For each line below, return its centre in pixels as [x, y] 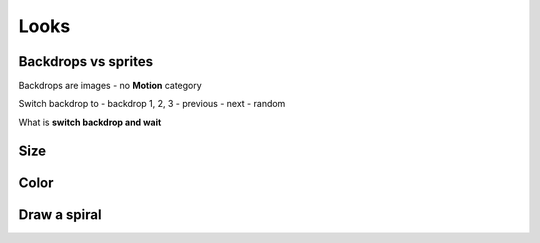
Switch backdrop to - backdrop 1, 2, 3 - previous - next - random [152, 104]
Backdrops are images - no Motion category [110, 86]
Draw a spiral [60, 214]
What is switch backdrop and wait [90, 122]
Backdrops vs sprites [86, 61]
